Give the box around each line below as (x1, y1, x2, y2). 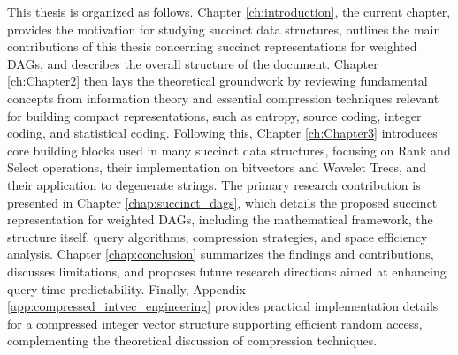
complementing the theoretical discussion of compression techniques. (7, 331, 378, 350)
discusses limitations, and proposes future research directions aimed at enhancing (7, 261, 447, 280)
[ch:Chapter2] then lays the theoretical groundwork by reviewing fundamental (7, 72, 428, 90)
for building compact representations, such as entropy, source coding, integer (7, 106, 422, 125)
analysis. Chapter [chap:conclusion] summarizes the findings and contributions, (7, 245, 434, 263)
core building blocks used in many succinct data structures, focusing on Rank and (7, 140, 451, 159)
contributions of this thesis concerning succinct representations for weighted (7, 37, 417, 56)
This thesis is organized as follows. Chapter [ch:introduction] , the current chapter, (7, 3, 451, 20)
